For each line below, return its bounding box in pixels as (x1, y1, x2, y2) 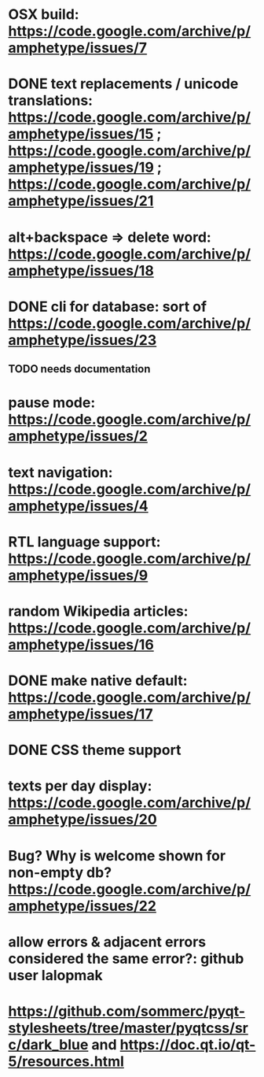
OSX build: (8, 6, 80, 24)
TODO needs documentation (8, 362, 151, 376)
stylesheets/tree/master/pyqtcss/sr (8, 1020, 249, 1037)
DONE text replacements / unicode (8, 75, 239, 93)
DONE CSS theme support (8, 742, 181, 759)
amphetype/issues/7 (8, 39, 148, 57)
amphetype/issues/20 (8, 811, 157, 828)
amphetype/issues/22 (8, 897, 157, 915)
